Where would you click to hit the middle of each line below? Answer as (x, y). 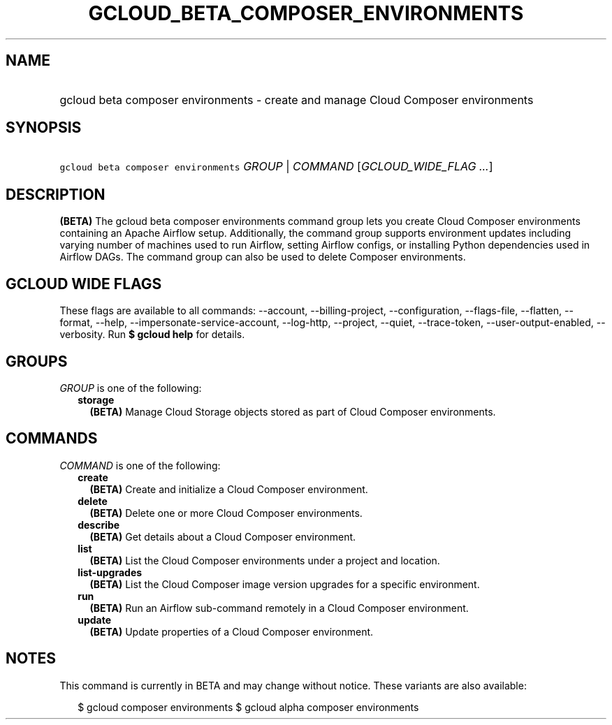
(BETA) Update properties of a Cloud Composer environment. (232, 631)
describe (99, 525)
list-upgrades (110, 572)
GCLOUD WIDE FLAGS (84, 284)
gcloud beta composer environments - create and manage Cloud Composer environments (297, 100)
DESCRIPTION (56, 194)
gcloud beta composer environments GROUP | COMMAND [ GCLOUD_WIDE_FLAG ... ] (276, 167)
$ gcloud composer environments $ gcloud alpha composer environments (248, 707)
